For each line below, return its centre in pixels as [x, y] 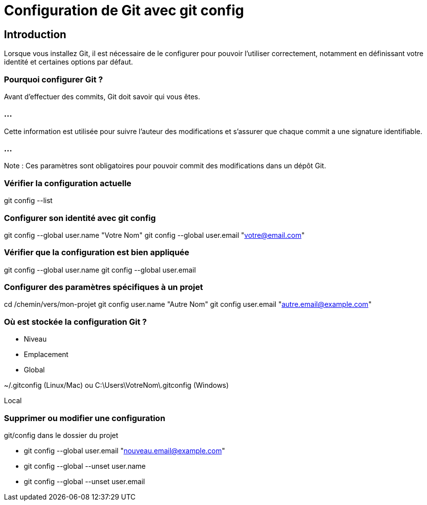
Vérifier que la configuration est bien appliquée [97, 252]
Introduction [35, 34]
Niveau [35, 339]
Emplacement [46, 355]
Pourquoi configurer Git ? [54, 79]
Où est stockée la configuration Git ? [76, 322]
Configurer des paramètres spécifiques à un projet [104, 287]
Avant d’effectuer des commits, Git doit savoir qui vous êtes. [102, 96]
